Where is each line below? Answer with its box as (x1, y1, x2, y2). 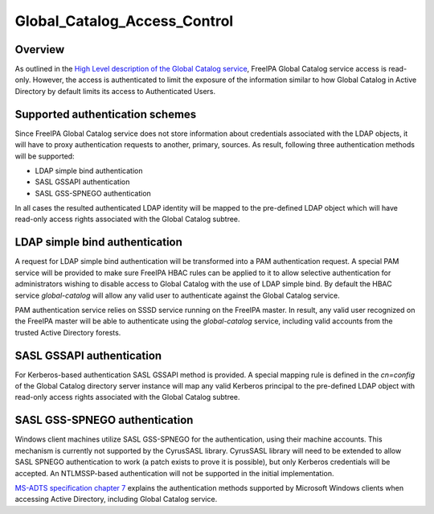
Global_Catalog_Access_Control (14, 12, 234, 30)
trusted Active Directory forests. (14, 327, 121, 337)
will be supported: (14, 151, 76, 161)
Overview (14, 43, 65, 56)
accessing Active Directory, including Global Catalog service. (14, 495, 218, 504)
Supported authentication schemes (14, 107, 197, 121)
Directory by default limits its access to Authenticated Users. (14, 86, 216, 96)
